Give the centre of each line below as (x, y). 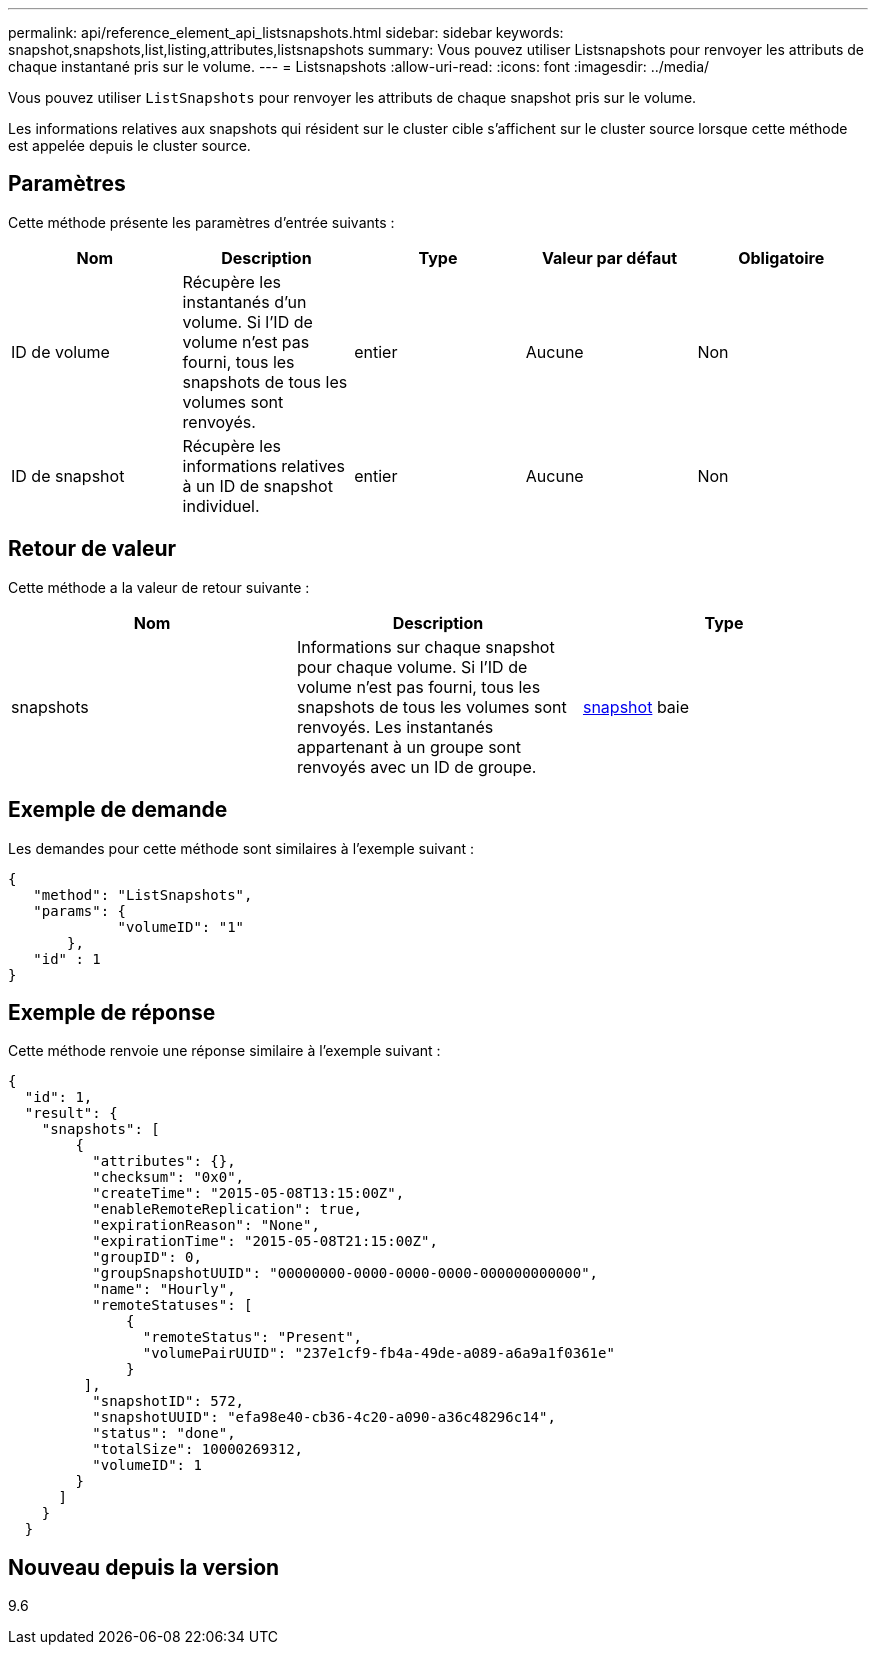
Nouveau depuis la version (144, 1567)
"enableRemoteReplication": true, (227, 1209)
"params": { (80, 910)
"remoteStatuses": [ (172, 1305)
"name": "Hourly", (164, 1289)
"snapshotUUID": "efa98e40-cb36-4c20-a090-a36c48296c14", (324, 1417)
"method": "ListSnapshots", (143, 894)
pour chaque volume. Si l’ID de (412, 666)
